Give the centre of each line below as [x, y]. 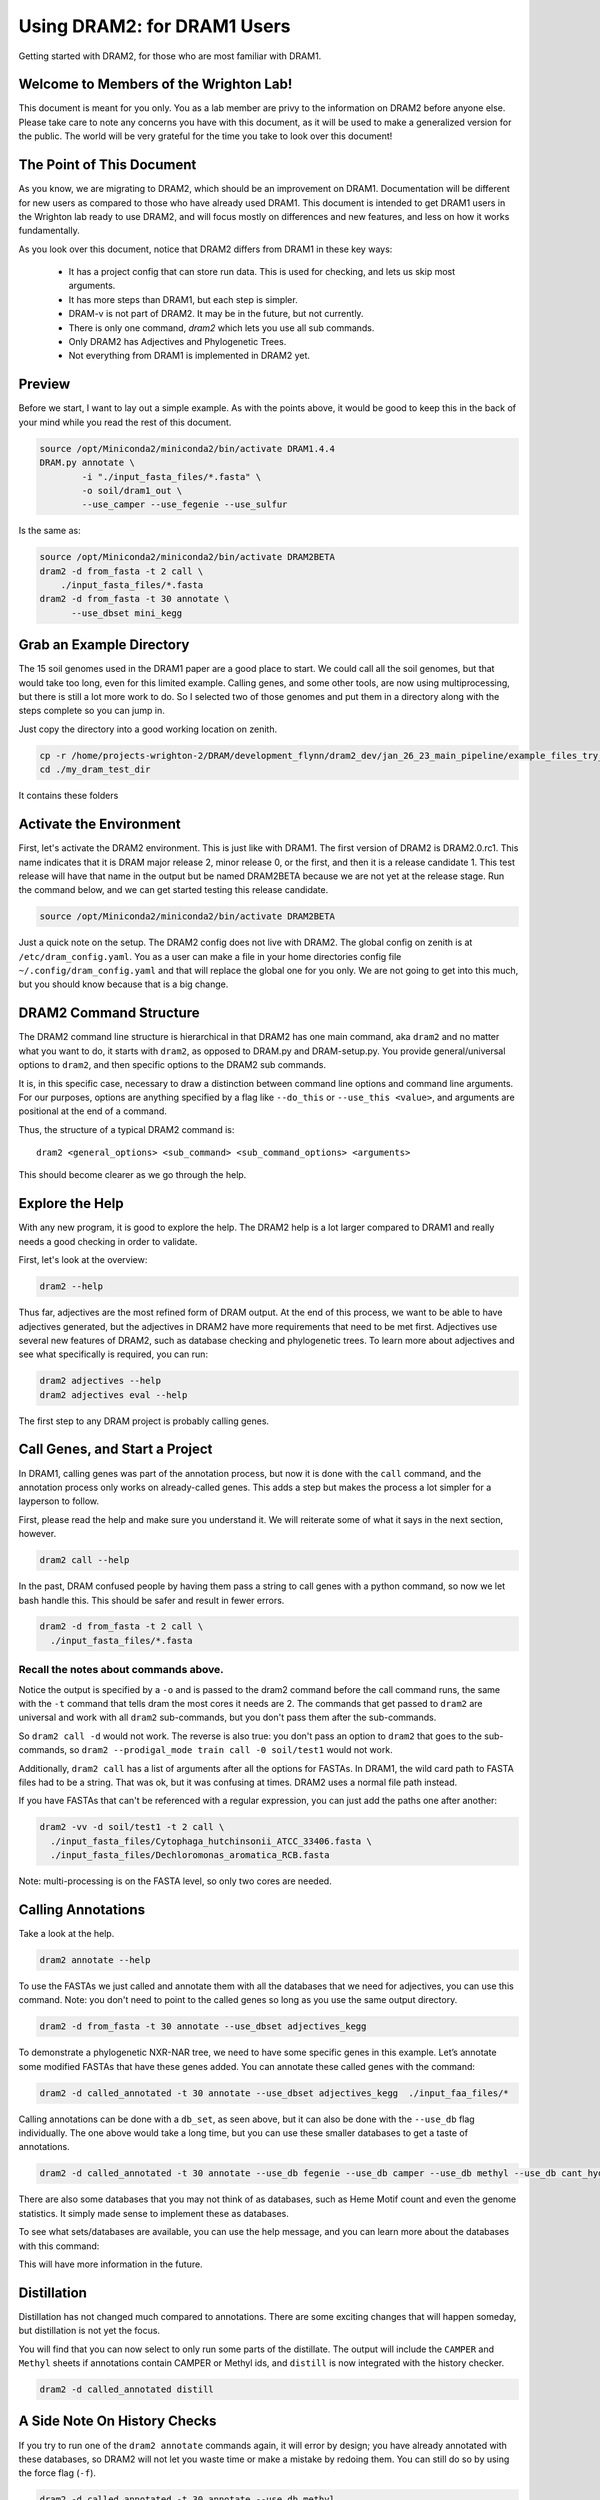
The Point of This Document [107, 165]
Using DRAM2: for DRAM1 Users [154, 26]
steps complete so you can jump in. [91, 711]
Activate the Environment [99, 824]
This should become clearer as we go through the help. [132, 1175]
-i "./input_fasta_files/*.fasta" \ [171, 476]
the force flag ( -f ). [57, 2473]
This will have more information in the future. [111, 2264]
